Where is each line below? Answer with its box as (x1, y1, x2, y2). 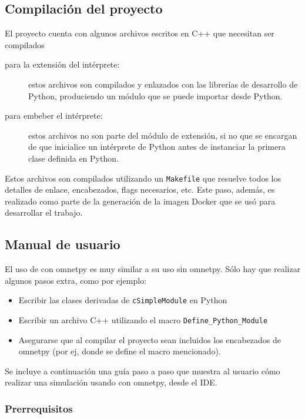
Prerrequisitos (5, 401, 73, 415)
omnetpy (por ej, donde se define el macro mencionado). (18, 345, 221, 357)
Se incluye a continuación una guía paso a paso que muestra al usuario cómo (5, 364, 280, 377)
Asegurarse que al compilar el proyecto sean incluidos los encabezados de (18, 333, 281, 346)
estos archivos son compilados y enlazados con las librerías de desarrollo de (28, 78, 298, 90)
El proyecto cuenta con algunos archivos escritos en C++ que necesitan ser (5, 27, 274, 39)
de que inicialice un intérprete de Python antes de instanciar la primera (28, 140, 286, 153)
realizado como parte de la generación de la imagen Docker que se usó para (5, 195, 276, 207)
